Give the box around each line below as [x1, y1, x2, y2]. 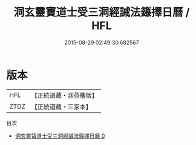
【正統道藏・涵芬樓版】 [31, 91, 99, 99]
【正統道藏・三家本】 [31, 103, 93, 111]
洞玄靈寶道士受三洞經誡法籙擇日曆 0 [15, 132, 105, 140]
